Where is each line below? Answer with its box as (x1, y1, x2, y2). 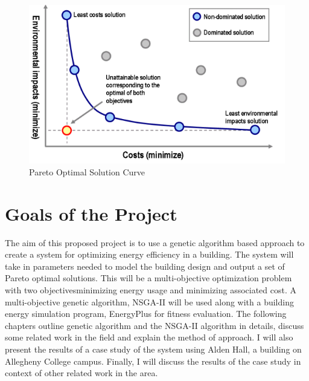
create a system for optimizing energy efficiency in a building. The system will (5, 248, 294, 261)
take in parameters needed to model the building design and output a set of (5, 259, 285, 272)
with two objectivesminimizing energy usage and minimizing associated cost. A (5, 284, 296, 296)
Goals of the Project (5, 201, 177, 226)
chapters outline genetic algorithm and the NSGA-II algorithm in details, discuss (5, 319, 304, 331)
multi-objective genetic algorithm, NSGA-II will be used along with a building (5, 295, 294, 308)
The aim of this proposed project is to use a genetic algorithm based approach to (5, 236, 305, 249)
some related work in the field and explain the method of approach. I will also (5, 331, 293, 344)
